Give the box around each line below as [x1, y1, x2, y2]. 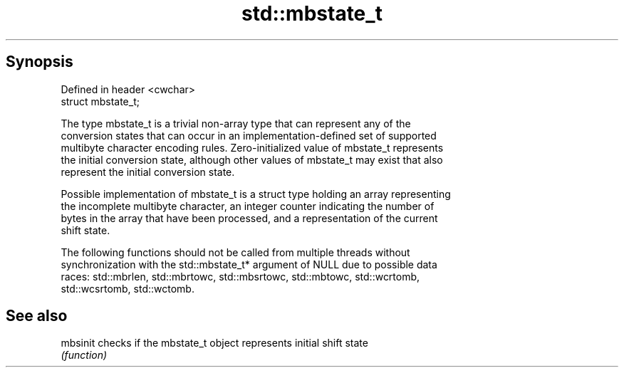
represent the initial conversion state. [61, 165, 235, 178]
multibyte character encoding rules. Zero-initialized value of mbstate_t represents [61, 141, 444, 154]
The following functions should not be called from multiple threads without [61, 246, 410, 258]
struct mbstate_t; [61, 95, 140, 107]
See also [6, 307, 68, 325]
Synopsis [6, 53, 73, 71]
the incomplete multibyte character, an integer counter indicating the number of [61, 199, 435, 212]
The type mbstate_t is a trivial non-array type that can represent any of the [61, 117, 411, 130]
